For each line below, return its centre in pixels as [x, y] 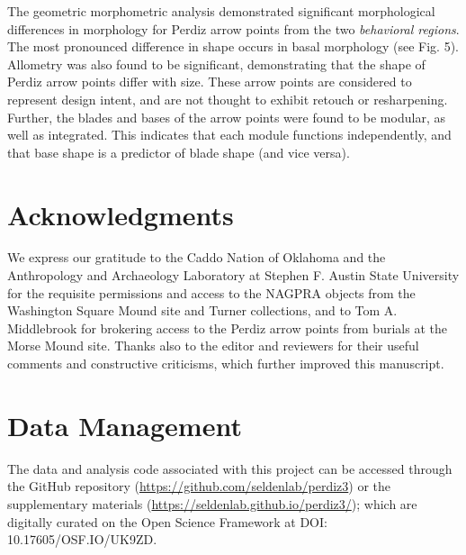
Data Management [125, 425]
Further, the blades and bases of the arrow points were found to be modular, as [226, 117]
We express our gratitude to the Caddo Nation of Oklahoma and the [197, 257]
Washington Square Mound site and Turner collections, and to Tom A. [202, 310]
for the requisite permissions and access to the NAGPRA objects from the [211, 292]
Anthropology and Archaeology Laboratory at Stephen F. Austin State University [233, 275]
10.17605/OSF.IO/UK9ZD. [82, 539]
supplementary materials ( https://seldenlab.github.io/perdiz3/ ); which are [212, 503]
